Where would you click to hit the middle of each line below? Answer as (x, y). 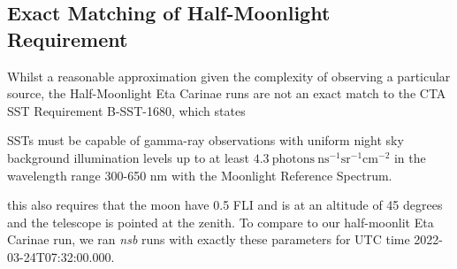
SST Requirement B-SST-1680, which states (126, 110)
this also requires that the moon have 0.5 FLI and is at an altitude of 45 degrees (225, 205)
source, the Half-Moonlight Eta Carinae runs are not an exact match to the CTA (227, 93)
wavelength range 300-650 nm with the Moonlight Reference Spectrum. (200, 175)
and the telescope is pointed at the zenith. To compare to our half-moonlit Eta (221, 222)
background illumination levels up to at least (128, 157)
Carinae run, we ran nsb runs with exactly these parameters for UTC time (209, 239)
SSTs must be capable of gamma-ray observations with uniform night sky (206, 140)
